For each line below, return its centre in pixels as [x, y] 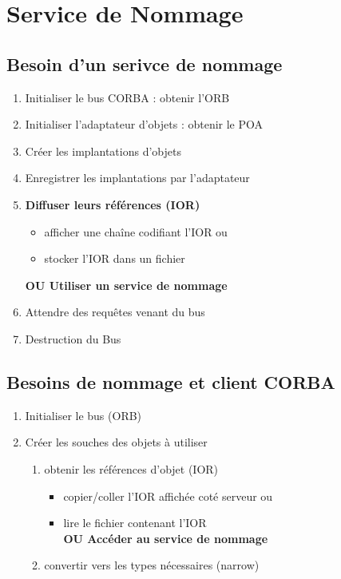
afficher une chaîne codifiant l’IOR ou [136, 231]
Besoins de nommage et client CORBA [171, 381]
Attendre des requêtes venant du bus [115, 312]
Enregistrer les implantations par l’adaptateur [137, 178]
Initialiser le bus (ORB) [83, 415]
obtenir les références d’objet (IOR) [131, 468]
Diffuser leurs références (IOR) [113, 204]
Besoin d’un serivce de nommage [145, 63]
